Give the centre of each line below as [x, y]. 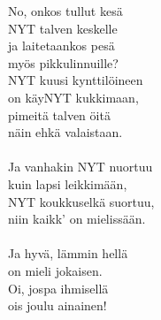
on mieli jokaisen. [55, 270]
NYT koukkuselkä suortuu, [81, 201]
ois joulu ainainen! [57, 305]
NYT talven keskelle [63, 28]
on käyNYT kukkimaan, [73, 97]
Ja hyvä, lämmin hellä [68, 253]
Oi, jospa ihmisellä [58, 288]
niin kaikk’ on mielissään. [77, 219]
